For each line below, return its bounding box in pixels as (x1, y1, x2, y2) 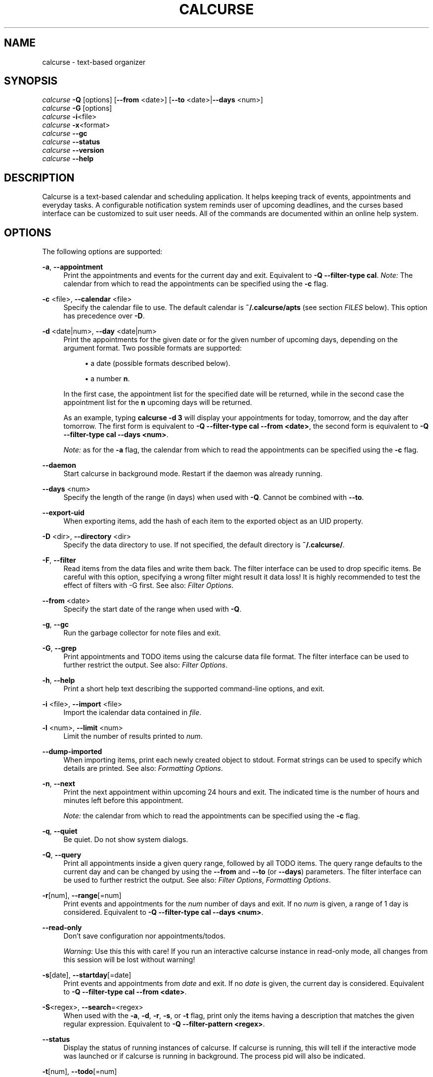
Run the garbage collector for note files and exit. (63, 628, 221, 637)
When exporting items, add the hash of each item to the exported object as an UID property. (63, 517, 363, 526)
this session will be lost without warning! (63, 955, 195, 964)
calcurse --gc (42, 129, 87, 138)
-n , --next (42, 779, 75, 788)
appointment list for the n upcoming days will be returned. (63, 398, 252, 407)
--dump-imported (42, 747, 102, 756)
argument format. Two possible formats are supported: (63, 344, 242, 353)
